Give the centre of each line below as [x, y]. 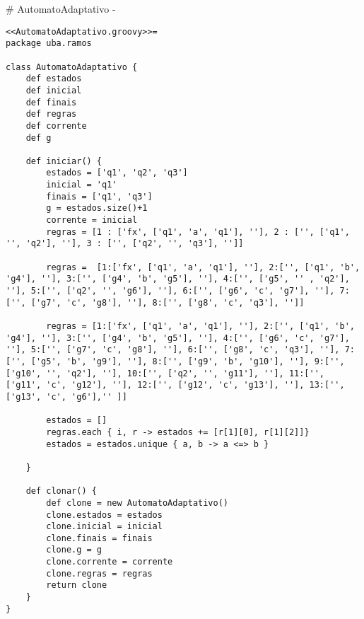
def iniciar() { [64, 161]
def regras [51, 114]
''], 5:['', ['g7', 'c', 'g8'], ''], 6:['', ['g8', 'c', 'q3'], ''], [173, 350]
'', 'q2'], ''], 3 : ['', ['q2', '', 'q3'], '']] [125, 244]
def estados [54, 79]
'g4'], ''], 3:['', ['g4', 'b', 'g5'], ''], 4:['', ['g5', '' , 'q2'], [178, 279]
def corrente [56, 126]
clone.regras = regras [99, 573]
